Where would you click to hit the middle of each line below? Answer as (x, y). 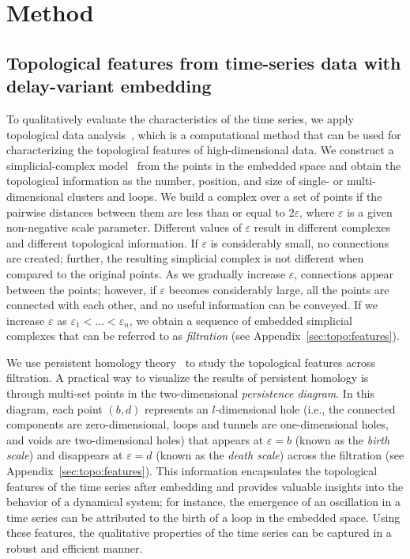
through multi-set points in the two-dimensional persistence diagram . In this (191, 393)
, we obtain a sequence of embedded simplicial (241, 320)
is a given (370, 212)
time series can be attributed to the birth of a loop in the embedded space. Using (203, 517)
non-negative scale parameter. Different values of (124, 227)
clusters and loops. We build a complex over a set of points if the (225, 196)
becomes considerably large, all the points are (279, 289)
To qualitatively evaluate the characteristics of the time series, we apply (180, 118)
